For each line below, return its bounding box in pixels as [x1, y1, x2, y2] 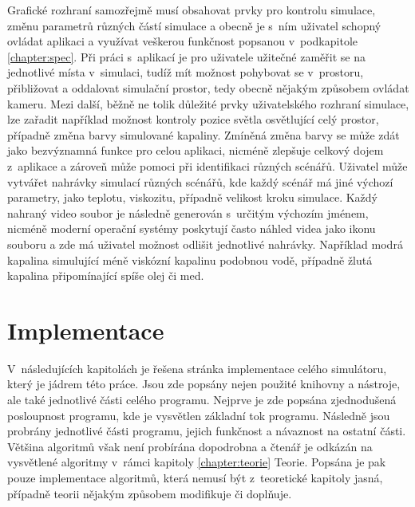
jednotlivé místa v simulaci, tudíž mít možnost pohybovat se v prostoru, [7, 64, 364, 81]
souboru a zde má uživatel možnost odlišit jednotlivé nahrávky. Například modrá [7, 235, 403, 252]
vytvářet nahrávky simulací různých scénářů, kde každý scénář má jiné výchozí [7, 173, 393, 190]
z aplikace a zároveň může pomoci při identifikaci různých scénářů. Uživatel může [7, 157, 408, 174]
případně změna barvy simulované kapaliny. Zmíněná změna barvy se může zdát [7, 126, 400, 143]
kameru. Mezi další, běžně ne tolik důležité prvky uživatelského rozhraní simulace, [7, 95, 409, 112]
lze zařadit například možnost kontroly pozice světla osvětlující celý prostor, [7, 111, 379, 128]
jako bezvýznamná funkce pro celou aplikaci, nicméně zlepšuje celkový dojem [7, 142, 384, 159]
